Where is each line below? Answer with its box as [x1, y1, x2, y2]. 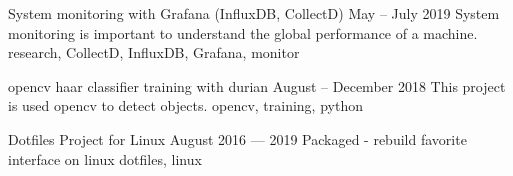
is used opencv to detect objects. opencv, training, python [8, 95, 363, 116]
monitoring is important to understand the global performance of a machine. [8, 22, 478, 43]
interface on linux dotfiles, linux [8, 148, 202, 169]
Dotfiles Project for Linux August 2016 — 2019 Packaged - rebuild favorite [8, 128, 467, 149]
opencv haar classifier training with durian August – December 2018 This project [8, 75, 506, 96]
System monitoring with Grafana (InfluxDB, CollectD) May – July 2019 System [8, 3, 500, 23]
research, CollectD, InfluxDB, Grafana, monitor [8, 42, 300, 63]
